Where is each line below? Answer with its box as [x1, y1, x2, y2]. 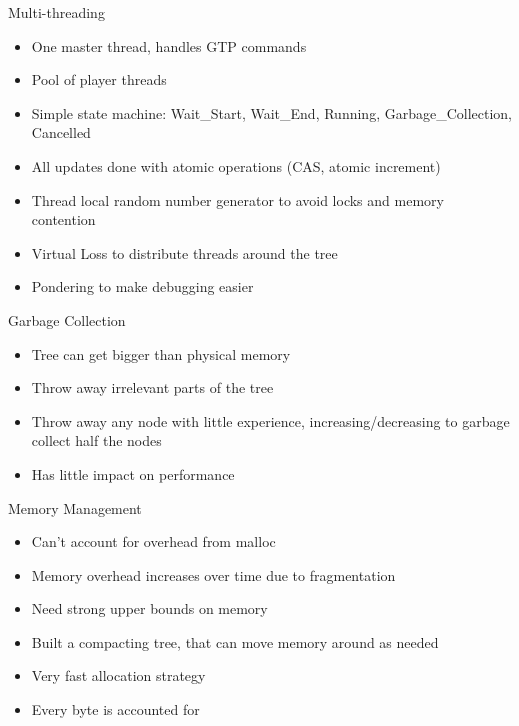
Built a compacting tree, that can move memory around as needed [31, 631, 439, 652]
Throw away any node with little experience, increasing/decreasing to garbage [31, 410, 510, 431]
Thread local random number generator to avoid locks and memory [31, 189, 444, 210]
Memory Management [8, 497, 142, 518]
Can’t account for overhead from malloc [31, 531, 276, 552]
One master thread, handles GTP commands [31, 35, 307, 56]
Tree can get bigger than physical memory [31, 343, 291, 364]
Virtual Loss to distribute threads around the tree [31, 242, 338, 263]
